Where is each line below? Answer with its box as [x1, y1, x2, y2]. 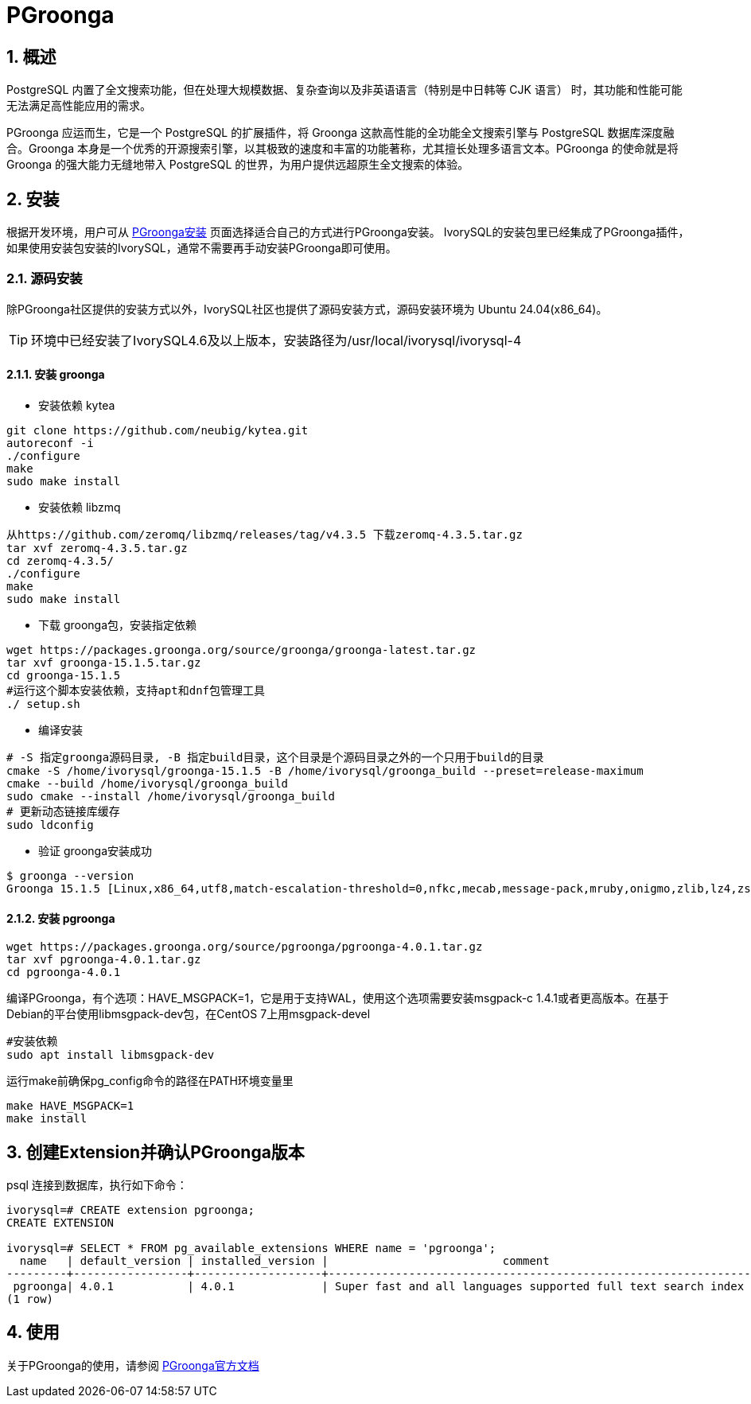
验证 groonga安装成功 [38, 843, 153, 858]
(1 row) [6, 1293, 54, 1306]
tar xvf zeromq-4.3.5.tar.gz [6, 541, 188, 554]
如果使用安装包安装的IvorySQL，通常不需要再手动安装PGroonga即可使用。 [6, 241, 397, 255]
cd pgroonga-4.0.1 [6, 966, 121, 979]
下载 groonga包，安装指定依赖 [38, 617, 197, 632]
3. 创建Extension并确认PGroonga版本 [6, 1141, 305, 1162]
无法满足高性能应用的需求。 [6, 99, 151, 113]
